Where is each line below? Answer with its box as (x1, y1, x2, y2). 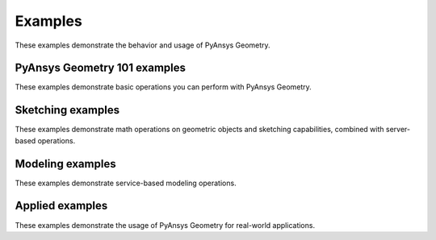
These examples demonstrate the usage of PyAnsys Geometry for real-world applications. (15, 220, 315, 230)
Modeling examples (15, 157, 116, 171)
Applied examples (15, 199, 108, 213)
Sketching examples (15, 103, 120, 117)
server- (385, 125, 411, 134)
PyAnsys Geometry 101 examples (15, 61, 186, 75)
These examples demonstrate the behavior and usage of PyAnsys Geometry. (15, 40, 270, 50)
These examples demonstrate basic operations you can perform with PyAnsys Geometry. (15, 82, 312, 92)
